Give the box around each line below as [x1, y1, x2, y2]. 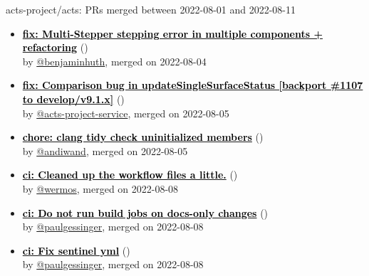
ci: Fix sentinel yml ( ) [22, 243, 130, 258]
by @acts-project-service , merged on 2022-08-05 [22, 105, 229, 120]
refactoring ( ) [22, 40, 88, 55]
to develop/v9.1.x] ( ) [22, 91, 125, 106]
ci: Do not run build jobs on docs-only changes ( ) [22, 205, 269, 220]
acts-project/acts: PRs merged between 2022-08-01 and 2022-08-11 [6, 2, 296, 16]
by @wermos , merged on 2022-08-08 [22, 181, 179, 196]
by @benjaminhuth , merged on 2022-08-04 [22, 53, 207, 68]
